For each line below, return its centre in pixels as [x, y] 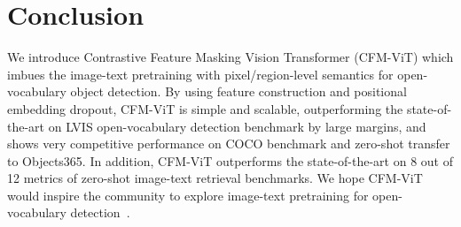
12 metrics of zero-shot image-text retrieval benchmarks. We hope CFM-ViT [215, 178]
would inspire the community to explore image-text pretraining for [188, 195]
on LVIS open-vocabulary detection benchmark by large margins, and [237, 126]
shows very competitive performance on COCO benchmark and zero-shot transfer [229, 144]
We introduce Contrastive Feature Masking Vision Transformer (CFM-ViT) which [230, 57]
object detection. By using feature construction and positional [238, 91]
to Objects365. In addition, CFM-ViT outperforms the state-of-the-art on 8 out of [230, 160]
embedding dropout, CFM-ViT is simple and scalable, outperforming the [205, 108]
